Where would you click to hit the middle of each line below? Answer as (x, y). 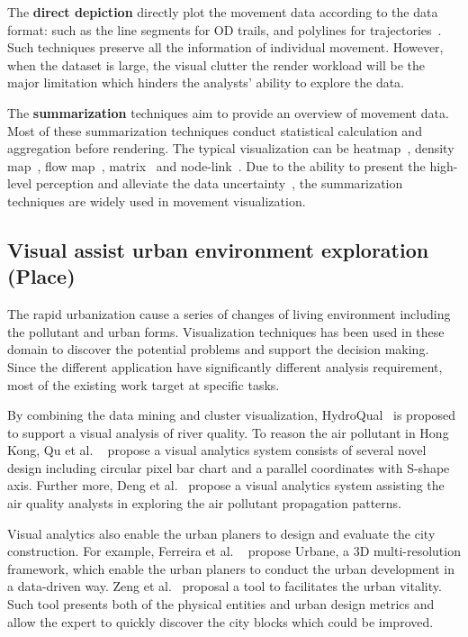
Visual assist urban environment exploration (218, 249)
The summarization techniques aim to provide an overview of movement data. (228, 112)
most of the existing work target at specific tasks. (144, 384)
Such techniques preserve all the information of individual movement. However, (225, 47)
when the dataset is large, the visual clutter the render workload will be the (216, 64)
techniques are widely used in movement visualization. (157, 200)
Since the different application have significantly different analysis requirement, (225, 366)
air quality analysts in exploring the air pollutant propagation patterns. (205, 503)
